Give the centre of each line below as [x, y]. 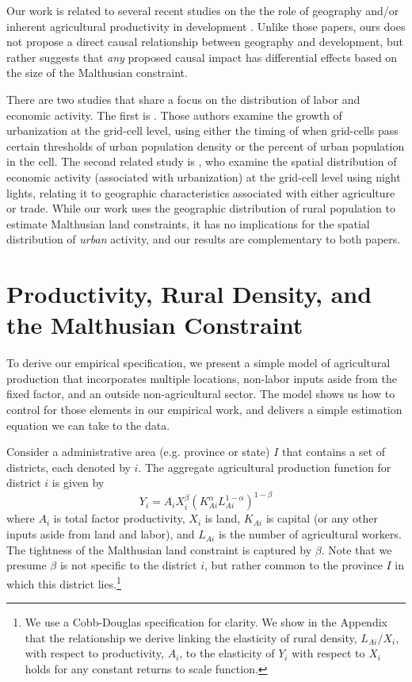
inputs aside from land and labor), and [101, 534]
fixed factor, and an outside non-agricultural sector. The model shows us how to [201, 394]
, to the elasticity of [227, 653]
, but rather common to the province [293, 565]
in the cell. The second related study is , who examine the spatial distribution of [202, 161]
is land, [223, 518]
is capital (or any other [322, 518]
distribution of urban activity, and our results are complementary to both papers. [204, 239]
